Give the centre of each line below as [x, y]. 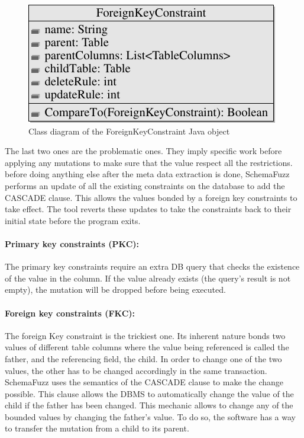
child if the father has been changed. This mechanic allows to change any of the [149, 405]
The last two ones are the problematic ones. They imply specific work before [143, 151]
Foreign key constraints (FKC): [70, 313]
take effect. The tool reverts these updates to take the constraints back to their [148, 209]
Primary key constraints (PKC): [72, 243]
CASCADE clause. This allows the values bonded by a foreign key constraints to [151, 197]
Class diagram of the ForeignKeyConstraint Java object [129, 131]
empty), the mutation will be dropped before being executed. [115, 290]
